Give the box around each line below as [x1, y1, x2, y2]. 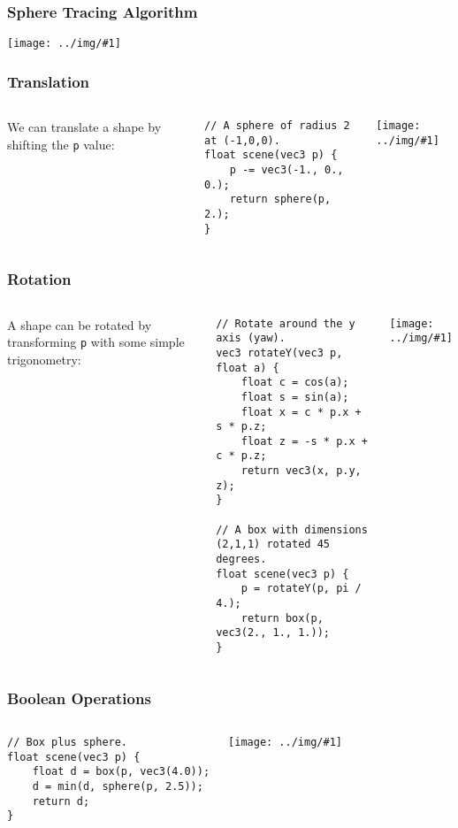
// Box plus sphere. [7, 735, 128, 748]
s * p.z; [216, 420, 267, 433]
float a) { [216, 361, 279, 374]
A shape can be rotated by [7, 315, 152, 333]
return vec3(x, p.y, [240, 464, 362, 478]
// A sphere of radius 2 [203, 119, 350, 133]
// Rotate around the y [216, 317, 355, 330]
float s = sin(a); [240, 390, 349, 403]
